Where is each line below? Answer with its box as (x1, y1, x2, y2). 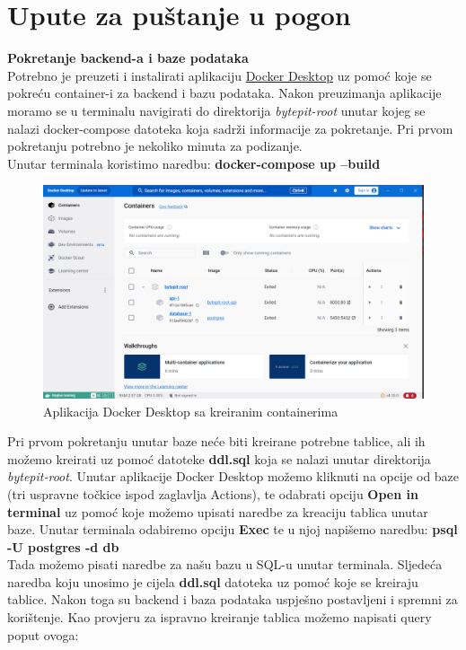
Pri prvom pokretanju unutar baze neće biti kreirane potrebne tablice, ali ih (7, 432, 426, 451)
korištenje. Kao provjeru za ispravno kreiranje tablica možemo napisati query (7, 608, 432, 627)
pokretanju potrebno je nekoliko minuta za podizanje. (7, 136, 303, 155)
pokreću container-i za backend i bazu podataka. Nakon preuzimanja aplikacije (7, 83, 442, 102)
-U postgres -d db (7, 537, 119, 556)
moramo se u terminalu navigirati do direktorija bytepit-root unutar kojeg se (7, 101, 426, 119)
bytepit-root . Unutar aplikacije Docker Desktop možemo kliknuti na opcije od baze (7, 467, 460, 486)
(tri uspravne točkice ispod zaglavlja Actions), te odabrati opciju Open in (7, 484, 418, 503)
